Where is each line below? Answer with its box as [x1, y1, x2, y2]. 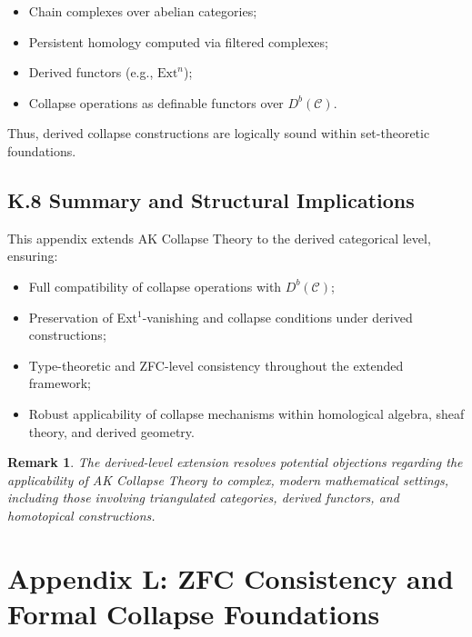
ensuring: [7, 246, 58, 265]
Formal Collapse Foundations [7, 594, 380, 632]
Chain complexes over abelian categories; [28, 2, 257, 20]
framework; [28, 373, 91, 393]
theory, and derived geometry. [28, 422, 195, 441]
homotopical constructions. [7, 505, 156, 524]
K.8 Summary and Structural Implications [7, 185, 415, 214]
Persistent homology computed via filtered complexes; [28, 32, 328, 51]
